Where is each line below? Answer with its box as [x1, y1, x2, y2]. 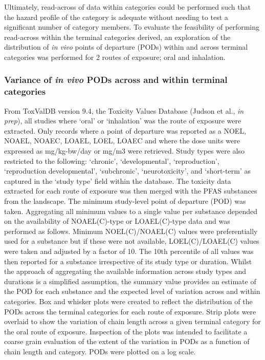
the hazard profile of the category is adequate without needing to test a [4, 11, 228, 22]
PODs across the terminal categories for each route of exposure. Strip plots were [4, 306, 256, 316]
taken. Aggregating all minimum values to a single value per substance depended [4, 205, 258, 216]
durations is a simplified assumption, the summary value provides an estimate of [4, 276, 256, 286]
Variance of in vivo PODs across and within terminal [4, 73, 228, 86]
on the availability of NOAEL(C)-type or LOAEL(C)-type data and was [4, 216, 230, 226]
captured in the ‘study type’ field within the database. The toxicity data [4, 175, 231, 186]
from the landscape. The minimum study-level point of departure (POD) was [4, 196, 246, 206]
